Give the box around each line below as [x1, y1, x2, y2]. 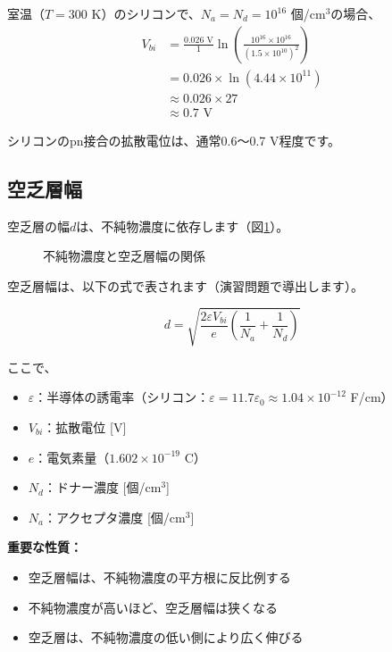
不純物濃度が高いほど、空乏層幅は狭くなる [28, 598, 279, 616]
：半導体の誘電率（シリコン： [34, 388, 210, 406]
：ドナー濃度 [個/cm [43, 478, 162, 497]
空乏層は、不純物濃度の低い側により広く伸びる [28, 628, 304, 647]
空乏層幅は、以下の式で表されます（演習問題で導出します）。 [7, 276, 363, 295]
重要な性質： [7, 538, 82, 556]
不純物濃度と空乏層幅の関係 [43, 247, 205, 265]
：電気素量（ [34, 447, 110, 466]
